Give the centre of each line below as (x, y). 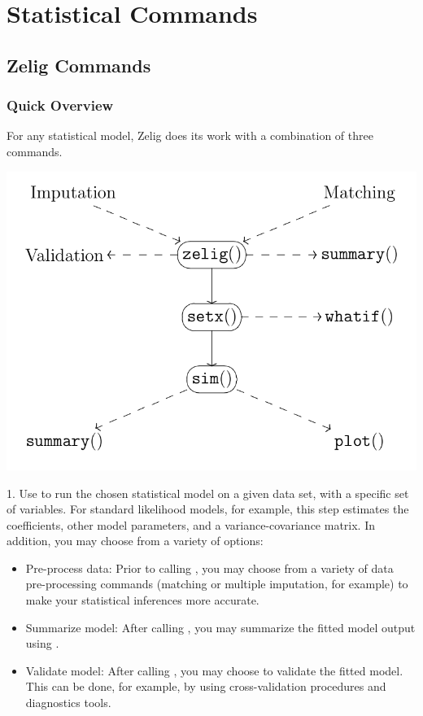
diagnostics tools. (68, 703)
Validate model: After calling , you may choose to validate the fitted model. (214, 670)
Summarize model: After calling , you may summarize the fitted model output (220, 627)
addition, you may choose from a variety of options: (135, 541)
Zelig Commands (79, 65)
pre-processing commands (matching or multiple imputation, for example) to (217, 584)
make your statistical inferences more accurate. (142, 600)
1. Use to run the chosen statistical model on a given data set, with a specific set (208, 493)
